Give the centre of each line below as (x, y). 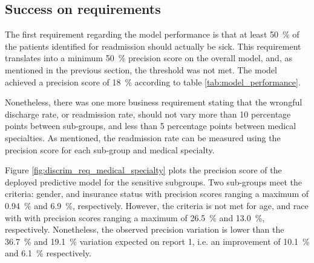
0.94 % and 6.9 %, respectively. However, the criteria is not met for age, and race (157, 205)
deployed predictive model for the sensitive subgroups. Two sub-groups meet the (153, 181)
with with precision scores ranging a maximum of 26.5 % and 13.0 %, (135, 217)
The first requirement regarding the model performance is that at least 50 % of (152, 34)
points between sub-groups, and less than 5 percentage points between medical (151, 126)
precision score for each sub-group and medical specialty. (110, 149)
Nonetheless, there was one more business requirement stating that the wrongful (154, 102)
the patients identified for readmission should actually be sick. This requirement (153, 46)
